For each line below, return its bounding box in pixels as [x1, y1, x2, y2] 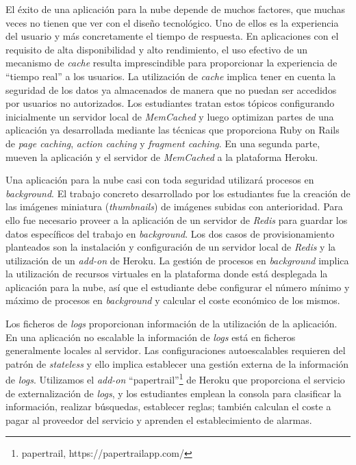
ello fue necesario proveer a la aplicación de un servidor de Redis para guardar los [5, 212, 348, 227]
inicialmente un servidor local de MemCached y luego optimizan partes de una [5, 109, 334, 123]
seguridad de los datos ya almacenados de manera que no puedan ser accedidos [5, 82, 337, 97]
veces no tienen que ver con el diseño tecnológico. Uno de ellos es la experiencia [5, 15, 339, 29]
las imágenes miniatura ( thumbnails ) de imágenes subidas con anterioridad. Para [5, 199, 343, 214]
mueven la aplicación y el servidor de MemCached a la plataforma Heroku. [5, 149, 318, 164]
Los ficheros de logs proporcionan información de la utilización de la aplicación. [5, 316, 338, 331]
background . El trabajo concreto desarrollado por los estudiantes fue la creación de [5, 186, 351, 200]
